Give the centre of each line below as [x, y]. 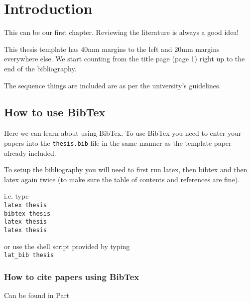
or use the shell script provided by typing [67, 246]
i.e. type [16, 196]
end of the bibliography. [40, 68]
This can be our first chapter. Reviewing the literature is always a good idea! [122, 32]
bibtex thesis [27, 213]
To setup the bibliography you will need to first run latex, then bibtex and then [126, 169]
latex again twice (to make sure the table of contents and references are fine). [122, 179]
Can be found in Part [37, 295]
